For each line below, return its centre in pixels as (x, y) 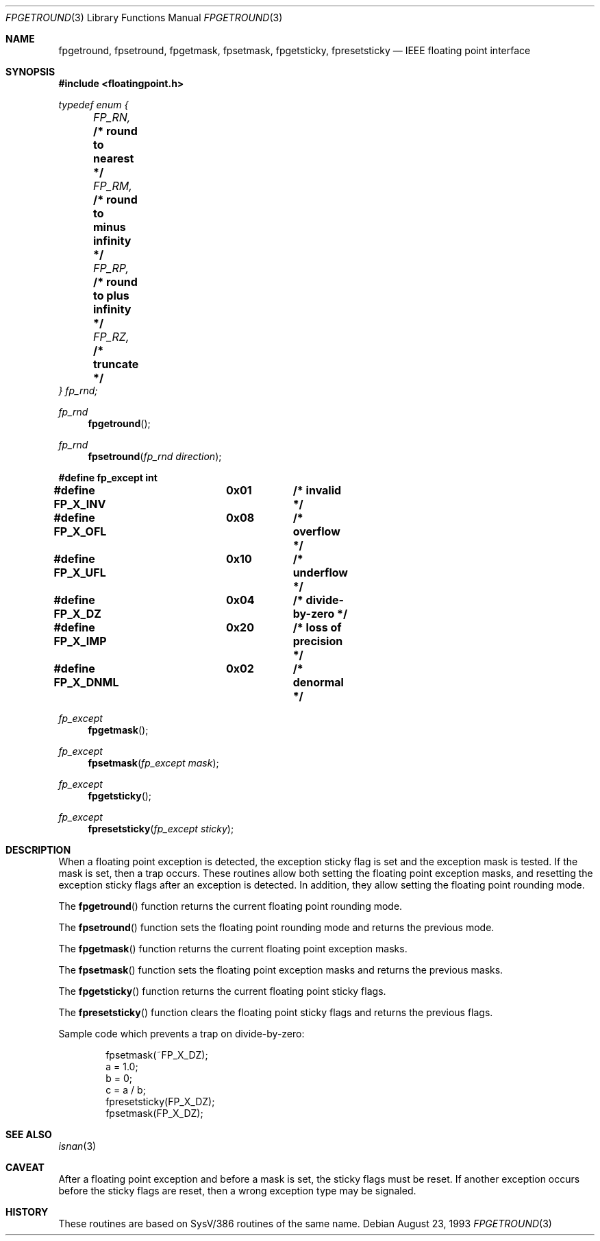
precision (318, 641)
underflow (320, 573)
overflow (316, 531)
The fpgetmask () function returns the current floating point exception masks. (233, 949)
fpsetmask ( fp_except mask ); (153, 763)
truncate (116, 364)
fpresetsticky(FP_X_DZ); (160, 1101)
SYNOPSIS (30, 72)
